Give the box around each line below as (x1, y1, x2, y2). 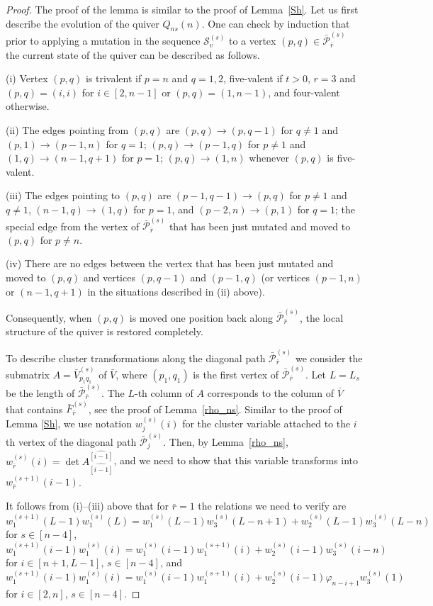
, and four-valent (268, 84, 340, 99)
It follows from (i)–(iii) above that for (6, 498, 169, 513)
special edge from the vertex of (6, 218, 140, 233)
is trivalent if (85, 71, 142, 86)
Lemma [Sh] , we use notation (6, 415, 132, 430)
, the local (300, 310, 344, 325)
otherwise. (6, 99, 50, 113)
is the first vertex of (193, 366, 279, 381)
